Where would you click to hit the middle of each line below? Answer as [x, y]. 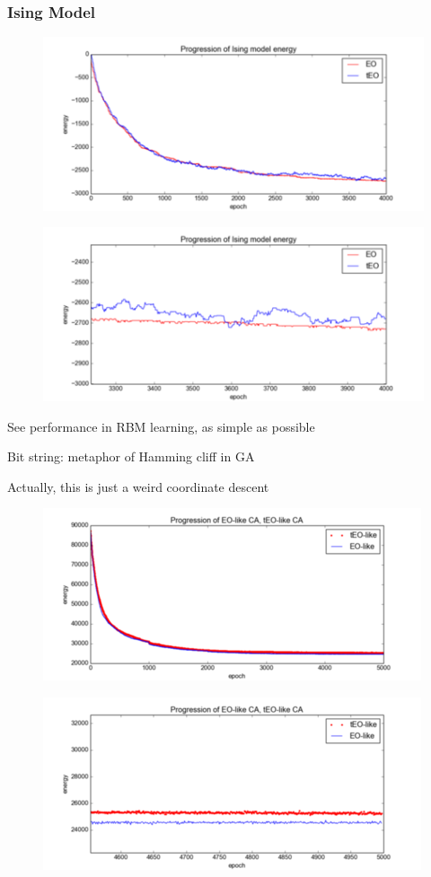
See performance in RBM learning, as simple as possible [161, 426]
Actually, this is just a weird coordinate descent [138, 486]
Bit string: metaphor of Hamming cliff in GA [131, 456]
